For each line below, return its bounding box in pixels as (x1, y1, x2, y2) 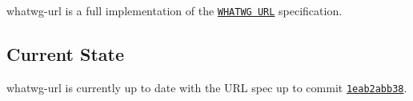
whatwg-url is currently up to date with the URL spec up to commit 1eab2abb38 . (6, 79, 407, 95)
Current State (6, 42, 125, 67)
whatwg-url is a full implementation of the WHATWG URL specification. (6, 2, 343, 18)
